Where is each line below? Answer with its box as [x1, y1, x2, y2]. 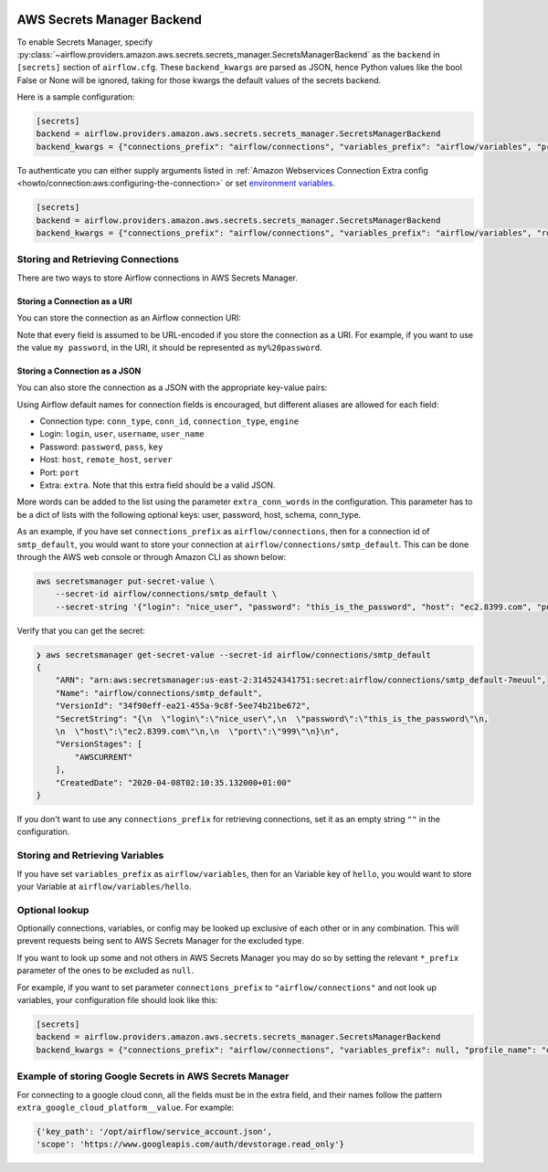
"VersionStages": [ [55, 739, 143, 749]
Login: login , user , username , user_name [39, 428, 205, 439]
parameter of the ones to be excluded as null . [16, 965, 195, 977]
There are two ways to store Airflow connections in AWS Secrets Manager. [16, 272, 299, 283]
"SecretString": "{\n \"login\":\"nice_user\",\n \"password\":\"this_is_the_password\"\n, [55, 713, 489, 723]
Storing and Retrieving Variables [16, 850, 164, 862]
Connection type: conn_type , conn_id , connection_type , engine [39, 416, 300, 427]
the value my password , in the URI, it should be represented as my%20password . [16, 342, 323, 353]
